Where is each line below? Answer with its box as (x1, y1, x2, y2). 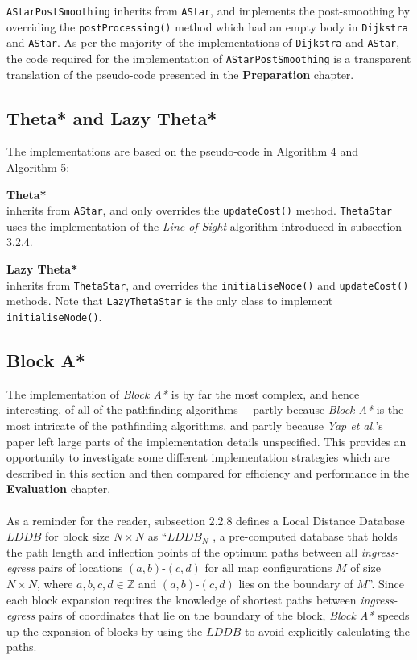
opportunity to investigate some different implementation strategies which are (6, 449, 390, 466)
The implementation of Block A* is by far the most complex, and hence (6, 385, 360, 402)
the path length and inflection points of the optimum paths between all (6, 543, 358, 560)
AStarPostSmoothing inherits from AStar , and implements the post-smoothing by (6, 2, 411, 19)
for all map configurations (204, 559, 332, 576)
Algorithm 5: (6, 159, 70, 176)
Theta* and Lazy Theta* (6, 105, 217, 130)
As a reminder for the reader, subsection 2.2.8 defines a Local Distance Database (6, 512, 405, 528)
